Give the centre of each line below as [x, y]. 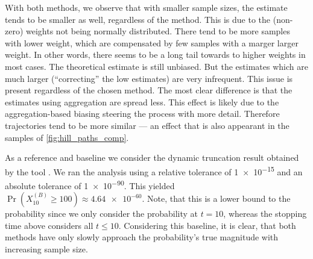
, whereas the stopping [265, 214]
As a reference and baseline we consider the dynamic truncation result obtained [152, 158]
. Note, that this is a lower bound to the [216, 198]
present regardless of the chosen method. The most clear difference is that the [149, 90]
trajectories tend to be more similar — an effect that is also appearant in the [147, 125]
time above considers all [49, 225]
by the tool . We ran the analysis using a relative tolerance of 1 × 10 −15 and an [154, 170]
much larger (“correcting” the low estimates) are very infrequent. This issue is [149, 78]
